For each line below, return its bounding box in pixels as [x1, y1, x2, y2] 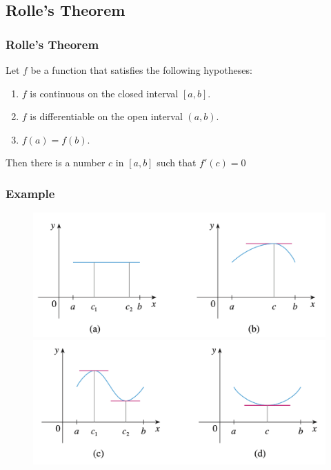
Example [6, 184, 55, 202]
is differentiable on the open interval [30, 109, 183, 124]
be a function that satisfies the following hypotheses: [30, 63, 252, 77]
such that [157, 155, 197, 170]
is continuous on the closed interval [30, 86, 179, 100]
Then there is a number [6, 155, 106, 170]
